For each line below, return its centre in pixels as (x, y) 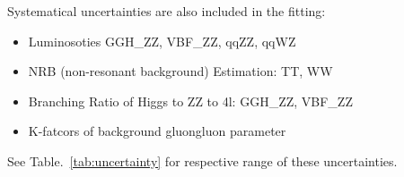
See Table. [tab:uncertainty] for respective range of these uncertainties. (202, 160)
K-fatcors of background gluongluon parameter (157, 131)
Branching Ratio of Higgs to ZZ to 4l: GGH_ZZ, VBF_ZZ (190, 101)
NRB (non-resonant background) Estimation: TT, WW (180, 71)
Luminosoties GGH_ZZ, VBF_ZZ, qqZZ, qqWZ (162, 41)
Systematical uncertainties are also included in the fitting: (167, 11)
